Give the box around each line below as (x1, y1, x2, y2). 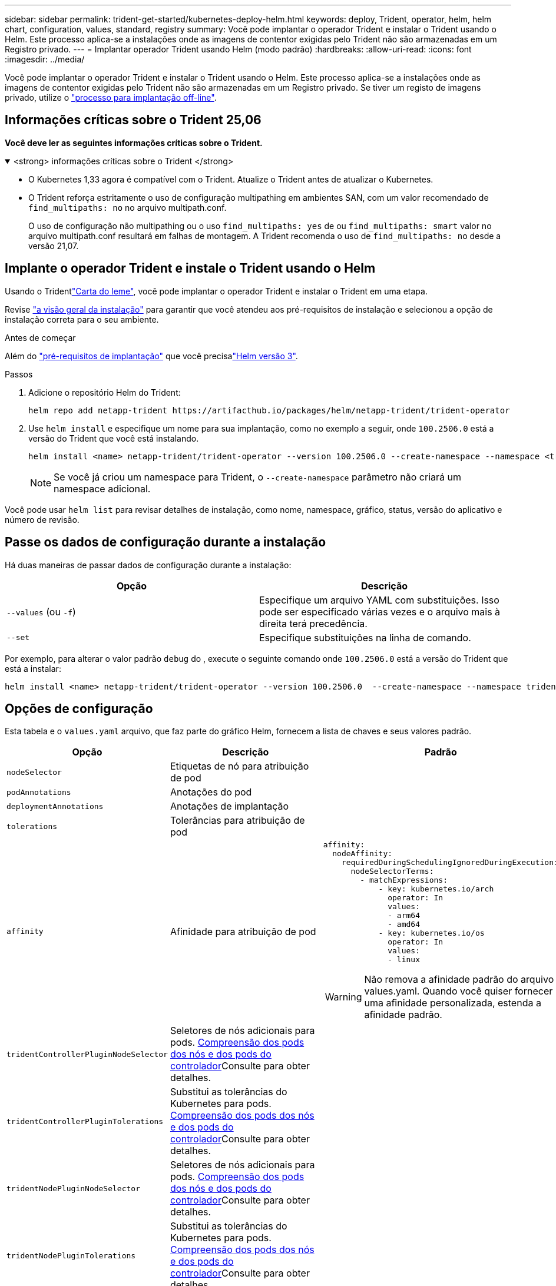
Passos (5, 369, 33, 379)
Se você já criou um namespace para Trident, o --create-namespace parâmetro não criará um (54, 470, 462, 483)
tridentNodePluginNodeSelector (6, 1184, 140, 1193)
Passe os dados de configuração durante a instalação (5, 535, 326, 550)
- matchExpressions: (360, 876, 448, 885)
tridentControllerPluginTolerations (6, 1116, 164, 1126)
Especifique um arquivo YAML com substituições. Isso (259, 594, 499, 606)
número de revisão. (5, 514, 80, 525)
